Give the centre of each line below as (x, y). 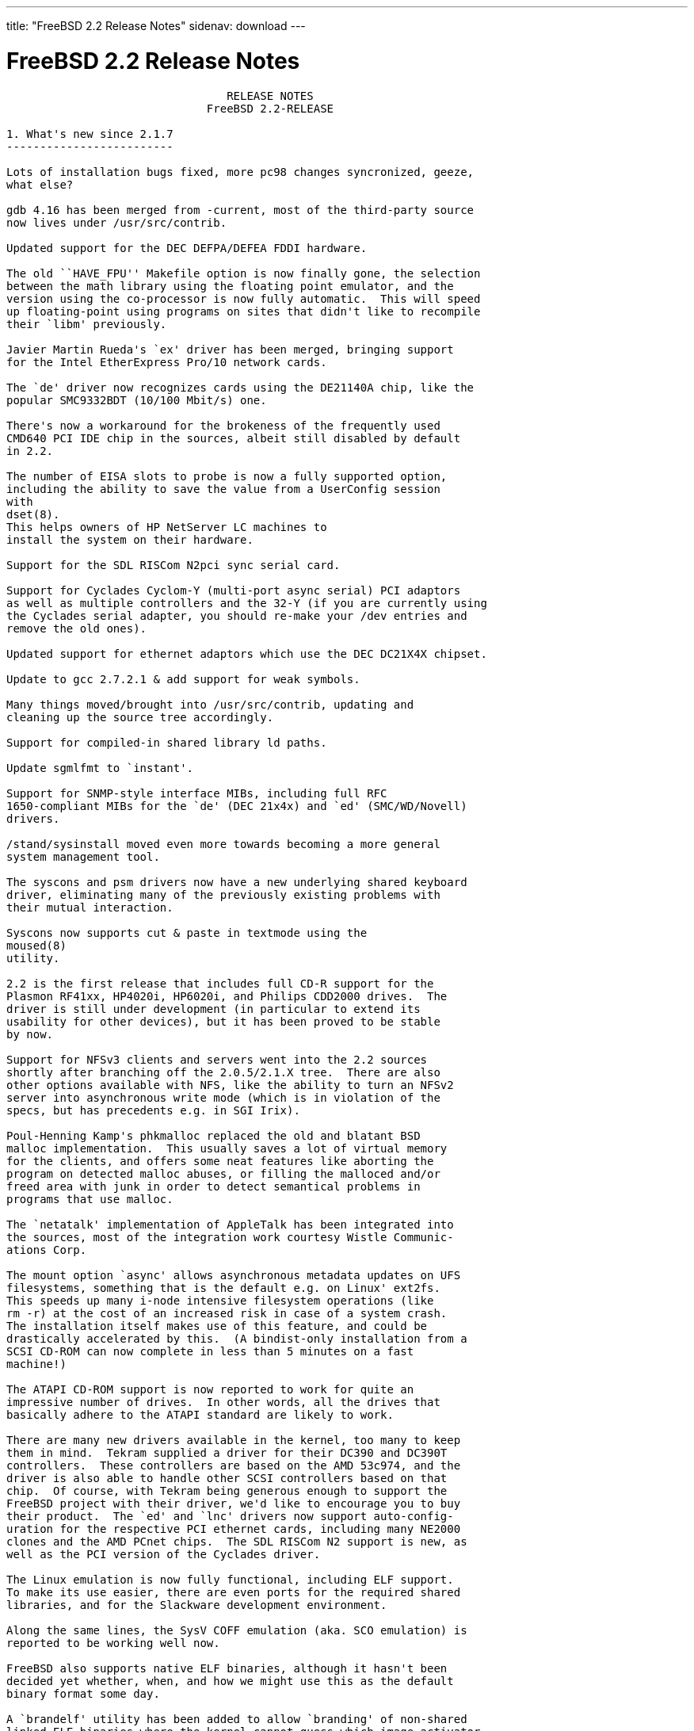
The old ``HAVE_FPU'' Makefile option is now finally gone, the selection (244, 273)
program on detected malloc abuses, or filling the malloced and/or (223, 1173)
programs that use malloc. (90, 1199)
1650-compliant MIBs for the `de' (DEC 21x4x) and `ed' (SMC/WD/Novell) (237, 806)
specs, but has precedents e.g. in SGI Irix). (153, 1110)
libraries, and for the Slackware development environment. (197, 1605)
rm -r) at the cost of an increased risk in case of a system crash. (227, 1313)
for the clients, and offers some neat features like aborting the (220, 1161)
